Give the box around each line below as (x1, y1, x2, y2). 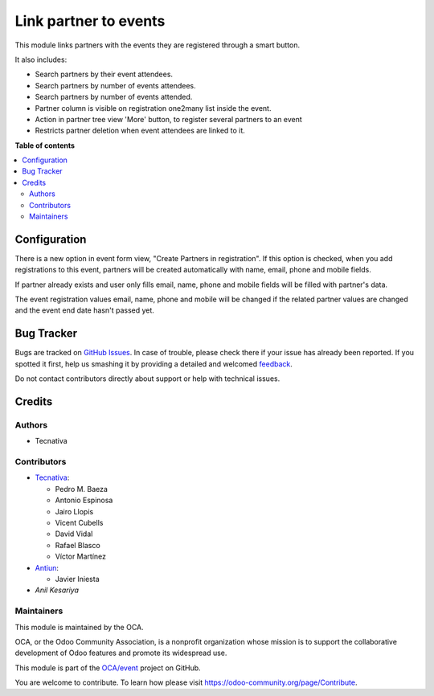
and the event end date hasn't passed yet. (14, 305, 154, 315)
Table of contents (14, 141, 76, 150)
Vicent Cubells (55, 518, 104, 528)
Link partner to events (14, 12, 166, 30)
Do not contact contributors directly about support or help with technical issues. (14, 374, 280, 383)
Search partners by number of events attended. (35, 92, 193, 102)
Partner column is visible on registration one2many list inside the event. (35, 103, 272, 113)
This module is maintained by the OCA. (14, 622, 144, 632)
